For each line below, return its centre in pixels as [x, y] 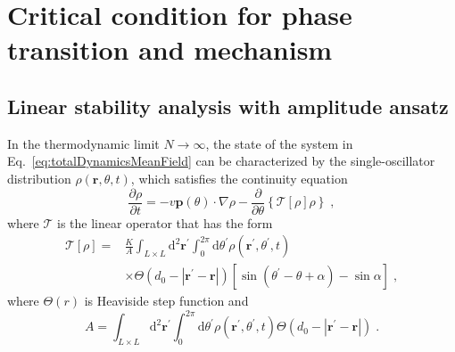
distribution [39, 178]
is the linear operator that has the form [165, 222]
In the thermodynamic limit [83, 143]
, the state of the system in [279, 143]
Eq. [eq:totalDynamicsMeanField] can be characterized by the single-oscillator [221, 161]
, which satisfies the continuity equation [239, 178]
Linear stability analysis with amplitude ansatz [228, 106]
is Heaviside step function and [166, 301]
